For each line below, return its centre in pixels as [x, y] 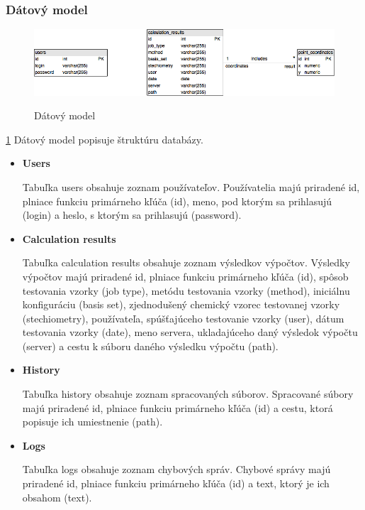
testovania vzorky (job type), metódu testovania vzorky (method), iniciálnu [186, 290]
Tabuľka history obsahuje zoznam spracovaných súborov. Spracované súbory [188, 394]
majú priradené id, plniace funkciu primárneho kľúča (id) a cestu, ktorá [178, 407]
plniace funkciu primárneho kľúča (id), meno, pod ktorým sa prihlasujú [177, 201]
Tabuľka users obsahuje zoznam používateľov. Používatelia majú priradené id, [191, 186]
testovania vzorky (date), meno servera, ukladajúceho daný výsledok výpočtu [190, 332]
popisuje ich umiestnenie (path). [92, 422]
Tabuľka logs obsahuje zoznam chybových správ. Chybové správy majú [176, 469]
